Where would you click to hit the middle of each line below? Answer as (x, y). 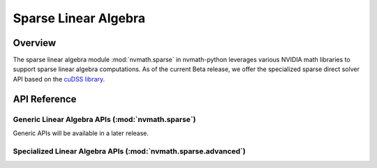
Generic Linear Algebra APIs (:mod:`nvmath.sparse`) (104, 119)
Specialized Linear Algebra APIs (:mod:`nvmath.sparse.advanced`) (129, 151)
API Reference (45, 99)
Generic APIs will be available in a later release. (81, 133)
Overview (35, 43)
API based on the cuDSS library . (59, 79)
